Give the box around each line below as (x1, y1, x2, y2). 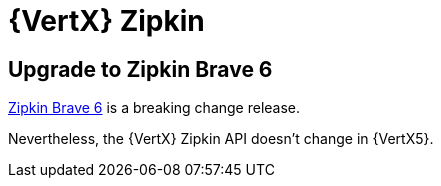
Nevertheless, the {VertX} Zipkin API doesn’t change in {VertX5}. (8, 130, 434, 148)
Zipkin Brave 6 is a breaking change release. (8, 99, 301, 117)
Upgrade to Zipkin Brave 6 (8, 56, 273, 82)
